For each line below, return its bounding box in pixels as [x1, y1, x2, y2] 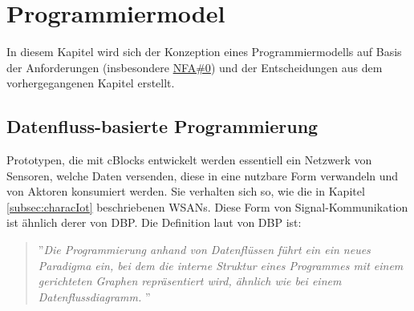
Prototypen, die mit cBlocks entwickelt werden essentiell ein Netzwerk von [6, 151, 372, 168]
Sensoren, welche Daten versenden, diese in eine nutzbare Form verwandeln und [6, 167, 399, 184]
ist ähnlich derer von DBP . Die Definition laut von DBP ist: [6, 214, 302, 231]
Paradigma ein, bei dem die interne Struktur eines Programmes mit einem [38, 256, 404, 273]
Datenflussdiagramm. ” [38, 288, 151, 305]
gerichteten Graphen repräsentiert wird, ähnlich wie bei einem [38, 273, 342, 289]
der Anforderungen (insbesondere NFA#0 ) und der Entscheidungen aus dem [6, 59, 383, 75]
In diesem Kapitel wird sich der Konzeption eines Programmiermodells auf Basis [6, 43, 402, 60]
